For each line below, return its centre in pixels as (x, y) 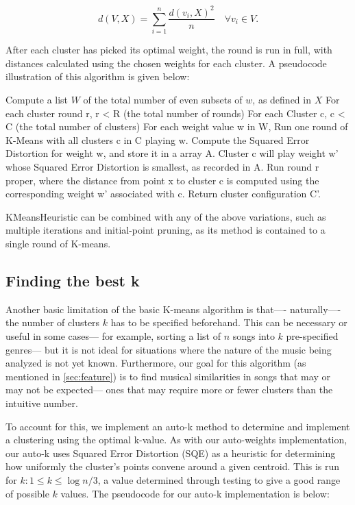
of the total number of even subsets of (163, 100)
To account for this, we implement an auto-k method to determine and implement (178, 426)
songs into (254, 336)
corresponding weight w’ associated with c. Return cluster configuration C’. (163, 194)
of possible (27, 493)
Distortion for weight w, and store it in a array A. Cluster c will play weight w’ (172, 153)
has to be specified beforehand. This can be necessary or (229, 322)
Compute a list (37, 100)
